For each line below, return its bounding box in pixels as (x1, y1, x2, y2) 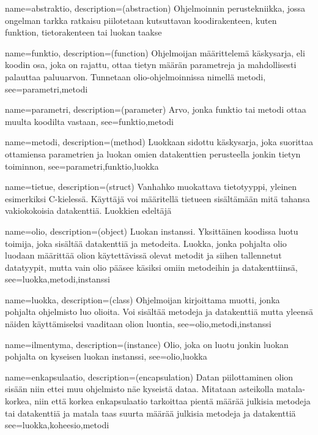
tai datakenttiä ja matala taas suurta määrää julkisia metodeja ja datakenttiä (5, 406, 296, 419)
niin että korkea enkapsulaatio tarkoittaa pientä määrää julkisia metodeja (34, 395, 311, 407)
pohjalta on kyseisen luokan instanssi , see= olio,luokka (5, 350, 207, 363)
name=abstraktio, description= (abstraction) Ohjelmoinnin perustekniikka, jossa (5, 2, 306, 14)
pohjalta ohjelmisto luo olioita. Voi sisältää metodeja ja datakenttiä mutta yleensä (5, 305, 313, 318)
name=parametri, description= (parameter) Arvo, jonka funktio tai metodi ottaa (5, 103, 306, 116)
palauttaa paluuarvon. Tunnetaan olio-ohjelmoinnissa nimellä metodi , (5, 70, 266, 83)
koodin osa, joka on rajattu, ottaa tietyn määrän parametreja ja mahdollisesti (5, 58, 297, 71)
